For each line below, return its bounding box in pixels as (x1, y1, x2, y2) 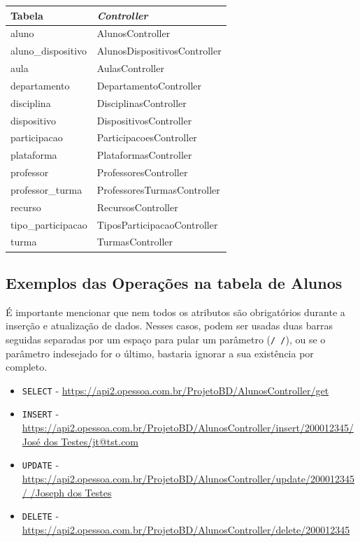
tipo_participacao (10, 217, 87, 231)
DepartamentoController (96, 78, 202, 92)
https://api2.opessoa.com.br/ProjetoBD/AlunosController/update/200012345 (22, 471, 354, 485)
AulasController (96, 61, 164, 76)
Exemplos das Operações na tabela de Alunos (6, 271, 343, 293)
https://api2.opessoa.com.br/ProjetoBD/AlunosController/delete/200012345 (22, 522, 350, 536)
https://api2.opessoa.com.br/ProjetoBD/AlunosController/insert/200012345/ (22, 420, 354, 435)
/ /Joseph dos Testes (22, 485, 112, 499)
